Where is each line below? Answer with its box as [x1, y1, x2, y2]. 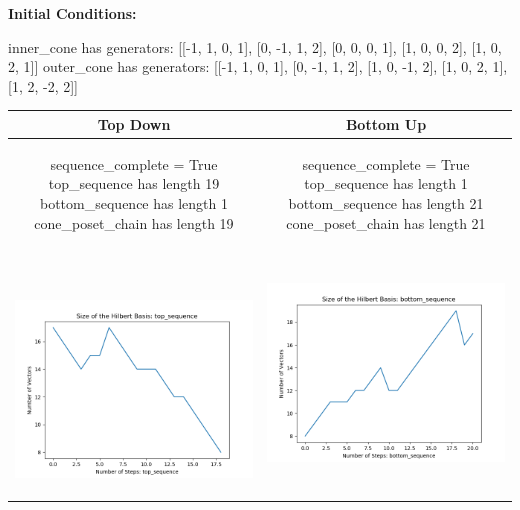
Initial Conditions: [8, 3, 137, 23]
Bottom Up [345, 113, 427, 134]
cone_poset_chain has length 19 [34, 212, 234, 233]
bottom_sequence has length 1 [40, 192, 228, 213]
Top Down [97, 113, 171, 134]
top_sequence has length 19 [48, 173, 220, 194]
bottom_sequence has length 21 [288, 192, 484, 213]
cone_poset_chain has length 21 [286, 212, 486, 233]
